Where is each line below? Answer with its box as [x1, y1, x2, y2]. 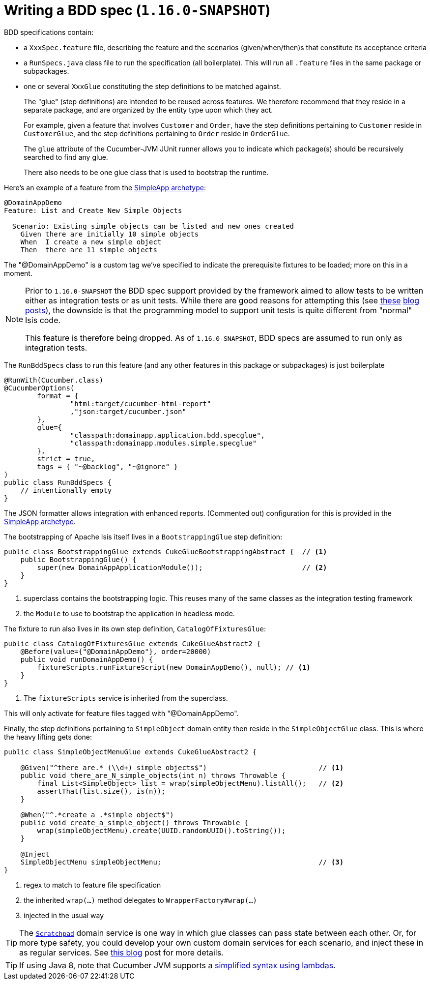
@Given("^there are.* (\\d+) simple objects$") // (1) [20, 763, 344, 772]
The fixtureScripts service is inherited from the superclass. [24, 693, 228, 702]
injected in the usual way [24, 911, 104, 920]
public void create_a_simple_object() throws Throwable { [20, 818, 249, 827]
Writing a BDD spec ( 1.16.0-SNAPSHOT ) [4, 2, 271, 19]
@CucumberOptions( [4, 384, 75, 392]
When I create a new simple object [20, 238, 162, 246]
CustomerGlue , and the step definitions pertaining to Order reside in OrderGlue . [24, 129, 290, 138]
